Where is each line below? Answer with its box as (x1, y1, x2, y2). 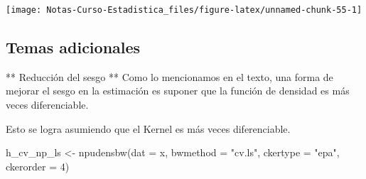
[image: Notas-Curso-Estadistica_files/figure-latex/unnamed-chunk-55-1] (6, 5, 362, 15)
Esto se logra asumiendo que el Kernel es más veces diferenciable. (6, 121, 291, 136)
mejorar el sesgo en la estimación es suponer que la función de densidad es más (6, 83, 350, 98)
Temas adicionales (6, 36, 141, 58)
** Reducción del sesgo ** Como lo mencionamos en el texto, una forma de (6, 69, 333, 84)
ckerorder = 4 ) (6, 158, 70, 173)
